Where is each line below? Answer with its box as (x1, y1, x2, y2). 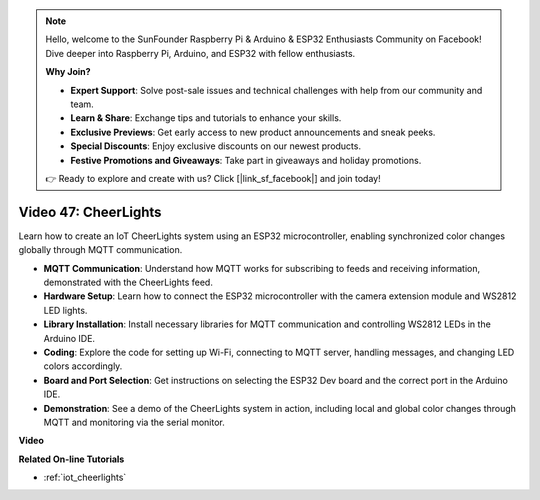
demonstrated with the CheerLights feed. (43, 276, 214, 288)
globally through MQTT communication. (18, 244, 183, 256)
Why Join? (45, 66, 91, 78)
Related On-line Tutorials (18, 453, 125, 465)
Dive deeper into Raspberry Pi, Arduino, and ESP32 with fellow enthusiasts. (45, 47, 356, 59)
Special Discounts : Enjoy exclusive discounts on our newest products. (70, 140, 362, 152)
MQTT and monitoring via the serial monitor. (43, 416, 225, 428)
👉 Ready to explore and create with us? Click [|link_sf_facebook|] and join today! (45, 172, 381, 184)
